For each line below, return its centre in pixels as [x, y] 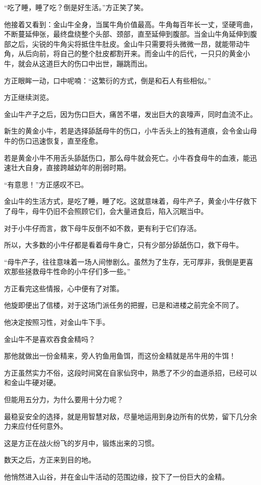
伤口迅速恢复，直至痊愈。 [60, 140]
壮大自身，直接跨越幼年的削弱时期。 [71, 167]
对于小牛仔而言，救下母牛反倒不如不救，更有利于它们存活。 [102, 228]
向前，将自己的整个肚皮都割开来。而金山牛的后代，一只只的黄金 [137, 53]
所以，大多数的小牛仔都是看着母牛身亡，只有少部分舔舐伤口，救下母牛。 [123, 245]
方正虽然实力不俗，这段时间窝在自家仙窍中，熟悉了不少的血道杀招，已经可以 [130, 372]
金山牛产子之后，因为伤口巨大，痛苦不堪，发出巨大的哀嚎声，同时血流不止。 [130, 114]
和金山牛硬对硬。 [32, 382]
